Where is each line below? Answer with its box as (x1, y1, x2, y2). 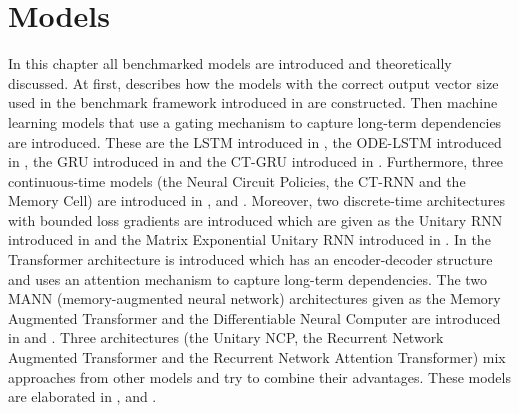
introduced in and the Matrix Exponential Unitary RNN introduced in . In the (8, 229, 491, 250)
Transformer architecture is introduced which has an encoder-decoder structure (8, 249, 493, 270)
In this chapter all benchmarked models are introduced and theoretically (8, 53, 452, 74)
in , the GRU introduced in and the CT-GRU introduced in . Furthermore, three (8, 151, 503, 172)
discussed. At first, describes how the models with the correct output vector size (8, 72, 499, 93)
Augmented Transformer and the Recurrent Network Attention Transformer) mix (8, 347, 506, 368)
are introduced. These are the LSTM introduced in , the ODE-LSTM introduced (8, 131, 502, 152)
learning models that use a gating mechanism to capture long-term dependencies (8, 111, 502, 132)
